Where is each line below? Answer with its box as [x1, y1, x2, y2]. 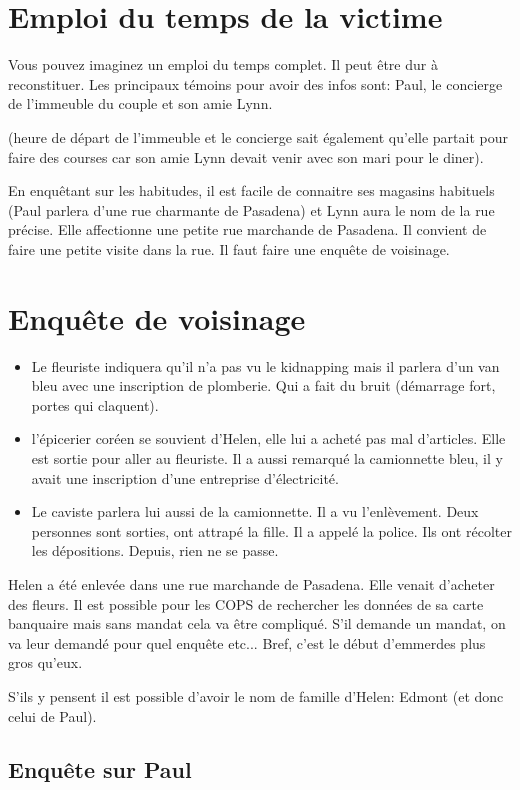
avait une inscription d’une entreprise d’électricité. [31, 467, 339, 488]
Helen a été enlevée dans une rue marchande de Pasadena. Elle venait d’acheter [8, 573, 495, 594]
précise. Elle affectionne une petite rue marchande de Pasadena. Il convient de [8, 219, 487, 240]
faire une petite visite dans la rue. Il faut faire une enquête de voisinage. [8, 238, 450, 259]
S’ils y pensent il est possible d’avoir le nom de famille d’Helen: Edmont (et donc [8, 685, 504, 706]
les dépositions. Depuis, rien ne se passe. [31, 540, 279, 561]
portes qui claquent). [31, 394, 159, 415]
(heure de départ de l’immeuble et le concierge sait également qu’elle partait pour [8, 126, 508, 147]
